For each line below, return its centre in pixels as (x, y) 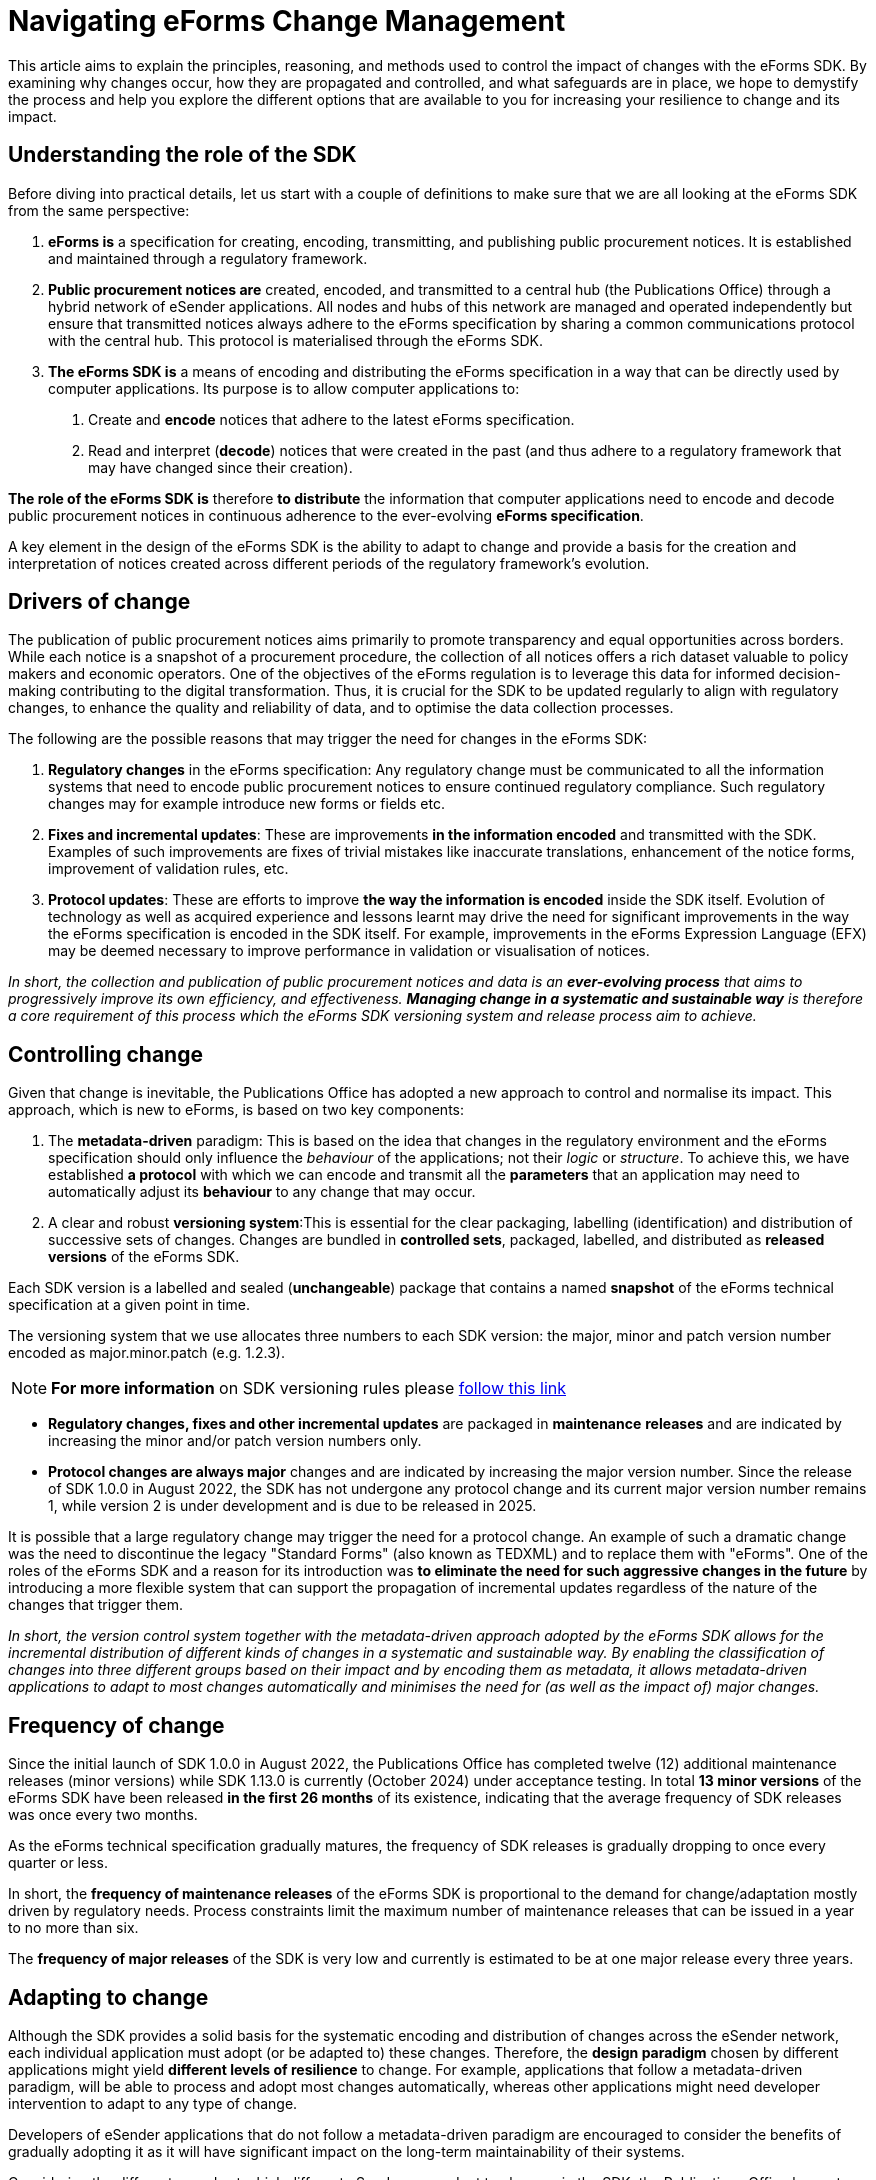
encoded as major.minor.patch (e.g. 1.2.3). (146, 1353)
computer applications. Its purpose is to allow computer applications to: (284, 388)
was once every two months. (103, 1815)
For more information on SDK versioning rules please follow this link (308, 1388)
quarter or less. (58, 1863)
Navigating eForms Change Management (287, 21)
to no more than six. (73, 1928)
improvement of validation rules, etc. (168, 869)
